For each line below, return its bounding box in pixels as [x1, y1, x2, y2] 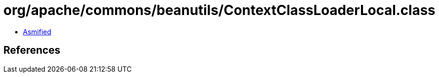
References [3, 44, 60, 57]
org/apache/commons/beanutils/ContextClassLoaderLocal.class [3, 2, 436, 18]
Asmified [23, 27, 52, 36]
